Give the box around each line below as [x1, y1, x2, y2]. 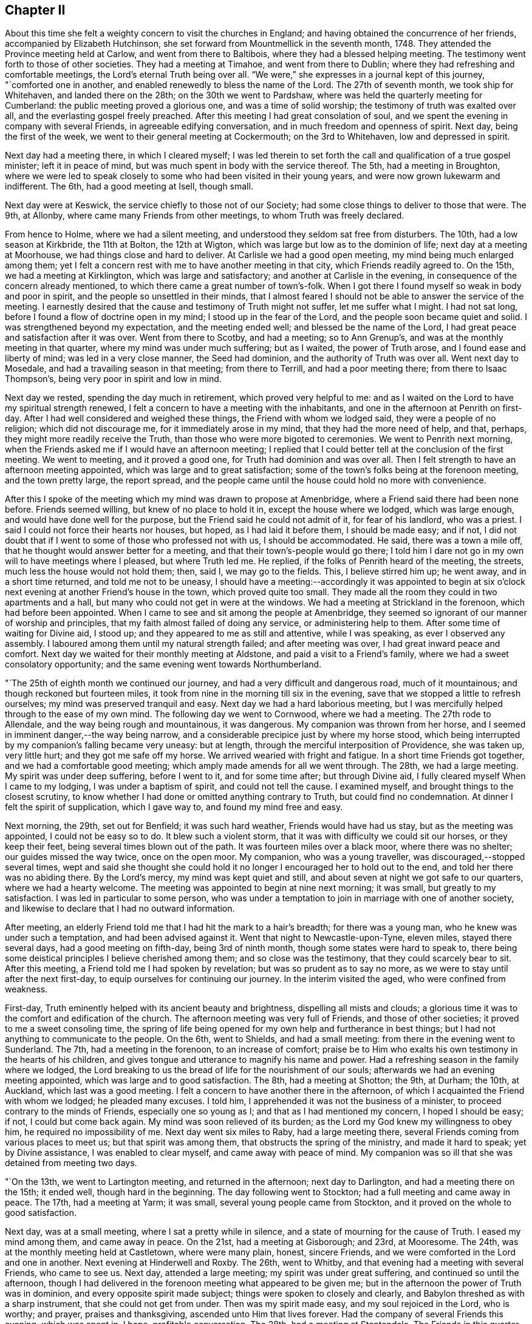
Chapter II [5, 2, 66, 18]
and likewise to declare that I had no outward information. [5, 903, 235, 914]
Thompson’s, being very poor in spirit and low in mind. [5, 374, 222, 384]
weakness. [5, 984, 48, 995]
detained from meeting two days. [5, 1158, 137, 1169]
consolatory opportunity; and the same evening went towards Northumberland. [5, 659, 322, 670]
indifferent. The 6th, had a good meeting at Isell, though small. [5, 181, 253, 192]
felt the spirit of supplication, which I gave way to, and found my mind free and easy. [5, 802, 343, 813]
